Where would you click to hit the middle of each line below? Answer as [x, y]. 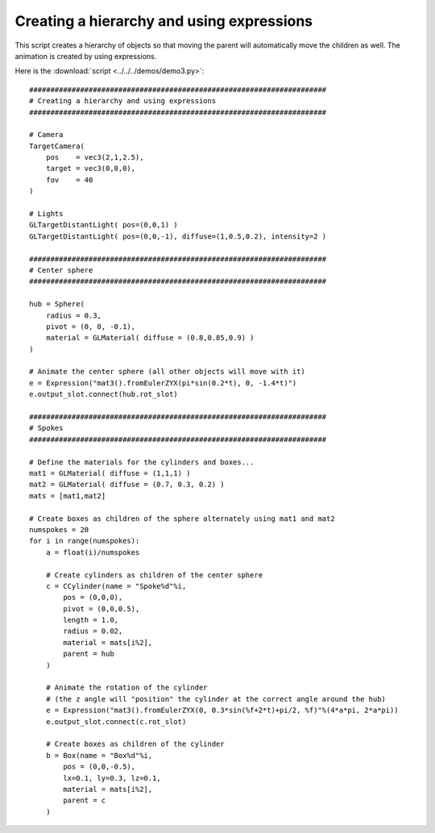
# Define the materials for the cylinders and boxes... [142, 462]
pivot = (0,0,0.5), [101, 608]
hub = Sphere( [57, 304]
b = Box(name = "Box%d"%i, [99, 755]
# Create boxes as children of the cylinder [135, 744]
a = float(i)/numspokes [93, 552]
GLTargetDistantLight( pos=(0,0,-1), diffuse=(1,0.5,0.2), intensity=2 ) [178, 236]
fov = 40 [69, 180]
